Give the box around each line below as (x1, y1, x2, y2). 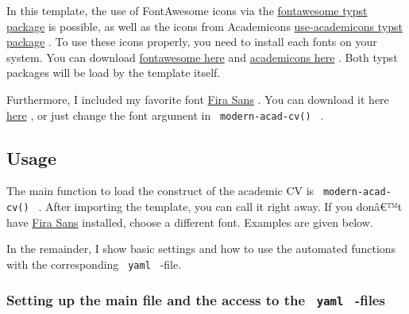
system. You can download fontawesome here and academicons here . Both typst (6, 48, 398, 65)
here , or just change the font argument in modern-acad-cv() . (6, 106, 324, 123)
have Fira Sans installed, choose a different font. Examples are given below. (6, 213, 373, 230)
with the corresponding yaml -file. (6, 255, 182, 272)
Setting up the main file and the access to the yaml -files (6, 289, 385, 309)
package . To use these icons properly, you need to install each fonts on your (6, 33, 377, 50)
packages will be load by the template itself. (6, 64, 221, 81)
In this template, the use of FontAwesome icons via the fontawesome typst (6, 2, 368, 18)
